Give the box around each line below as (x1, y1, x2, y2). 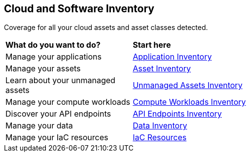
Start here (133, 40, 171, 50)
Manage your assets (5, 63, 81, 74)
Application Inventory (133, 52, 212, 62)
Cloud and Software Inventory (4, 2, 154, 15)
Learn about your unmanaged (5, 75, 115, 86)
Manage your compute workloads (5, 97, 130, 107)
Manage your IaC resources (5, 132, 108, 143)
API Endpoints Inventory (133, 109, 222, 119)
